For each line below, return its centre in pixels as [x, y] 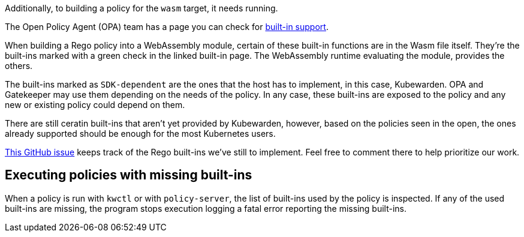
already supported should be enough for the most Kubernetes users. [140, 133]
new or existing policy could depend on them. [95, 105]
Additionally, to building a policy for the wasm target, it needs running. [141, 8]
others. [19, 66]
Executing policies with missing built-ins [129, 175]
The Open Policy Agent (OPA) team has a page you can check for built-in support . [167, 27]
